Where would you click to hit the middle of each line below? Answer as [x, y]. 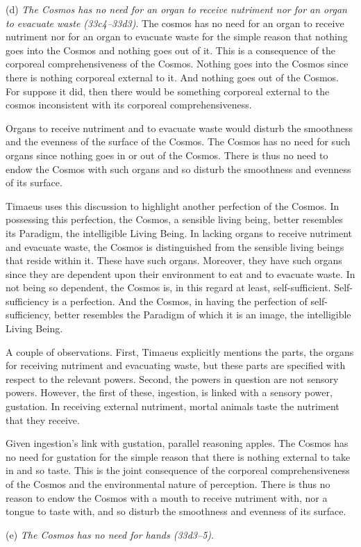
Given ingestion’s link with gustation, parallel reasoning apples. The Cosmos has [177, 443]
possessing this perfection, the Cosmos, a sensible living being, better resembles [174, 219]
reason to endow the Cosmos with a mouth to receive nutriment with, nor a [167, 497]
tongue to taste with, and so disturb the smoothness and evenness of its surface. [176, 511]
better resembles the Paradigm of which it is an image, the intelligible [203, 315]
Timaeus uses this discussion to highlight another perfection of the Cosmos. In [173, 205]
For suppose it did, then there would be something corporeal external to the [168, 91]
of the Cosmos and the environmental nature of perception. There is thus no [168, 484]
